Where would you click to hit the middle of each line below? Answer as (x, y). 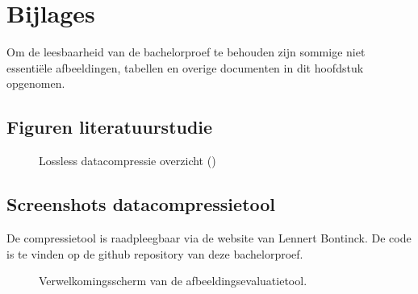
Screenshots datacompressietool (141, 204)
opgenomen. (36, 83)
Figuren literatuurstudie (110, 127)
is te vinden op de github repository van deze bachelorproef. (155, 253)
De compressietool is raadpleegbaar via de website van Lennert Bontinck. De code (209, 237)
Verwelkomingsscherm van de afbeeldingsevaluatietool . (173, 281)
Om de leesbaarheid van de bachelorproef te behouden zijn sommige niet (186, 52)
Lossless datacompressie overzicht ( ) (127, 161)
